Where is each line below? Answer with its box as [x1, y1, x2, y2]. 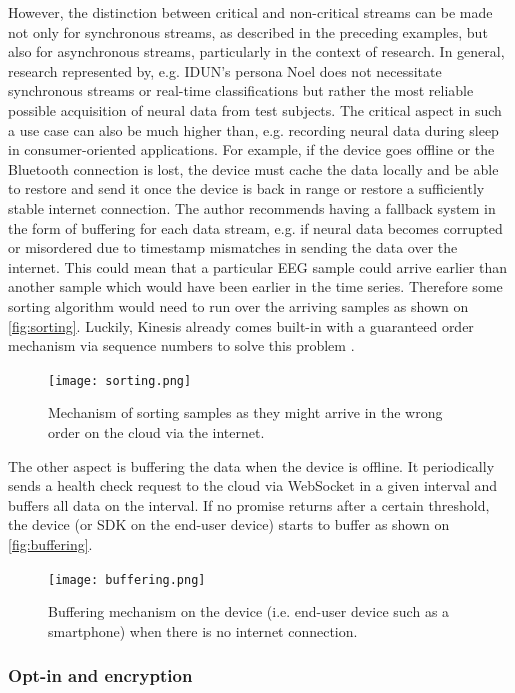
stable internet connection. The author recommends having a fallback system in [8, 197, 496, 218]
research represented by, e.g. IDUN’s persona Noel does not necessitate [8, 60, 442, 81]
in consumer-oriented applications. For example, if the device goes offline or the [8, 139, 495, 160]
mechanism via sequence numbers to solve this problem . [8, 335, 355, 356]
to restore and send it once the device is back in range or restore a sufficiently [8, 178, 485, 199]
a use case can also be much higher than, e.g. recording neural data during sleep [8, 119, 499, 140]
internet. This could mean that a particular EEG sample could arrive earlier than [8, 256, 508, 277]
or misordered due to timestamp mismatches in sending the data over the [8, 237, 458, 258]
